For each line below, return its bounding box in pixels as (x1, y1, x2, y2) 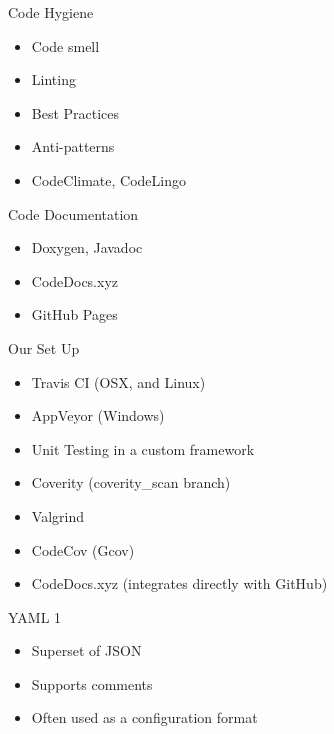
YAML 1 (8, 606, 62, 627)
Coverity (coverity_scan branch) (31, 472, 231, 493)
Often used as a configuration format (31, 707, 258, 728)
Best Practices (31, 102, 120, 123)
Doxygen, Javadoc (31, 237, 143, 258)
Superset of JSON (31, 640, 142, 661)
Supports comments (31, 673, 153, 694)
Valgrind (31, 505, 84, 526)
